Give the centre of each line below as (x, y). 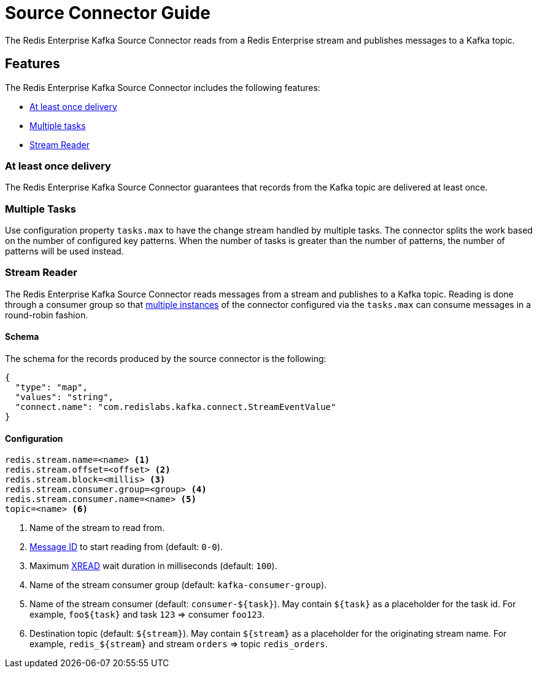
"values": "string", (64, 397)
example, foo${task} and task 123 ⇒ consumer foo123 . (147, 615)
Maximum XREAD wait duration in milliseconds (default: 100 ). (153, 566)
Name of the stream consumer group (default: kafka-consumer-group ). (178, 585)
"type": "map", (51, 388)
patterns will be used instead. (64, 251)
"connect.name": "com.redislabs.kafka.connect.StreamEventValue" (176, 407)
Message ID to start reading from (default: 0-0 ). (126, 547)
